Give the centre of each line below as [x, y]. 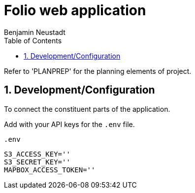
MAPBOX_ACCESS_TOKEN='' [50, 170]
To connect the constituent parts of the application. [87, 109]
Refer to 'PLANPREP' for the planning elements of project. [98, 71]
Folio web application [75, 10]
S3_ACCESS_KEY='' [37, 154]
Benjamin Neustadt [35, 32]
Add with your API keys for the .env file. [69, 124]
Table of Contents [33, 40]
